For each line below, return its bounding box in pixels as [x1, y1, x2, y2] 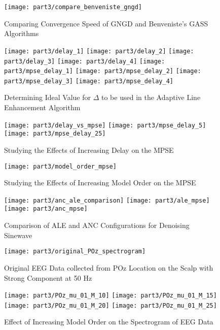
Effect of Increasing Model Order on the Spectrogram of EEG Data [4, 316, 213, 327]
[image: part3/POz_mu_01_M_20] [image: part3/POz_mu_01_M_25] [4, 302, 217, 309]
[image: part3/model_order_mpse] [4, 162, 117, 170]
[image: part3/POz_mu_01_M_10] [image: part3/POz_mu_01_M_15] [4, 292, 217, 300]
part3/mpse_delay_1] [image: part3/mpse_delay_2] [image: [4, 68, 201, 75]
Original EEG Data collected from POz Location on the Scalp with [4, 262, 213, 273]
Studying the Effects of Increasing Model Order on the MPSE [4, 177, 196, 188]
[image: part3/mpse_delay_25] [4, 130, 106, 138]
